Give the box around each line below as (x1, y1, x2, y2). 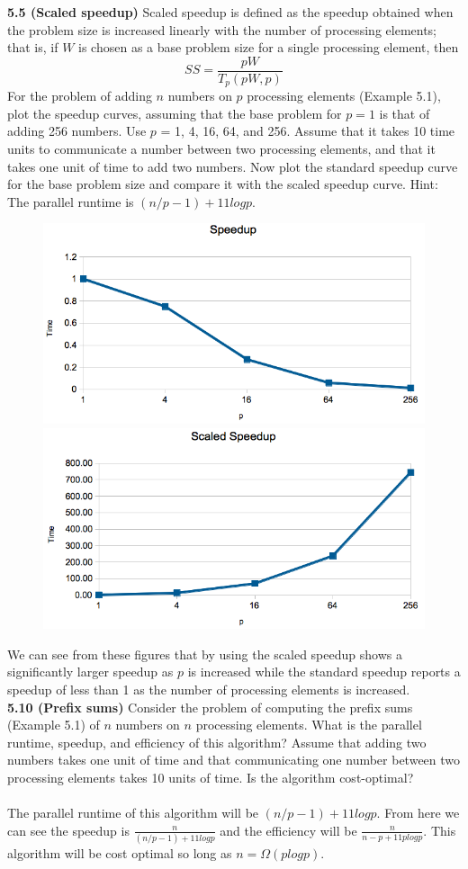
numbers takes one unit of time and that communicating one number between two (7, 750, 461, 769)
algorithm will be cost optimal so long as (7, 844, 232, 863)
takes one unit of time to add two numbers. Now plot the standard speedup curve (7, 157, 458, 175)
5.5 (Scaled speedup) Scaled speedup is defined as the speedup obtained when (7, 3, 454, 21)
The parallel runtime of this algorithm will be (7, 803, 259, 822)
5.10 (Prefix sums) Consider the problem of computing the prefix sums (7, 697, 413, 716)
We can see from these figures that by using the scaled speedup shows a (7, 644, 402, 663)
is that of (379, 103, 430, 122)
